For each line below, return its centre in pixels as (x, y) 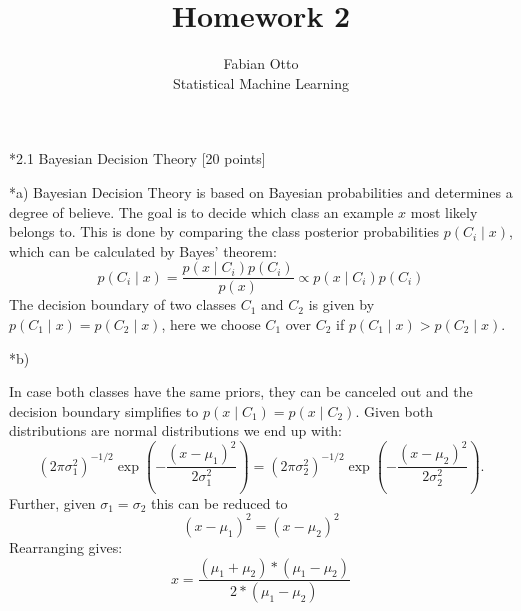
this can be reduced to (219, 502)
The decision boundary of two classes (123, 304)
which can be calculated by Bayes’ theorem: (143, 250)
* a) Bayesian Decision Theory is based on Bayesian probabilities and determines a (261, 191)
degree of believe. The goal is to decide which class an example (201, 211)
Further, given (52, 502)
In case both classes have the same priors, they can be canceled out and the (241, 391)
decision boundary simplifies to (104, 410)
